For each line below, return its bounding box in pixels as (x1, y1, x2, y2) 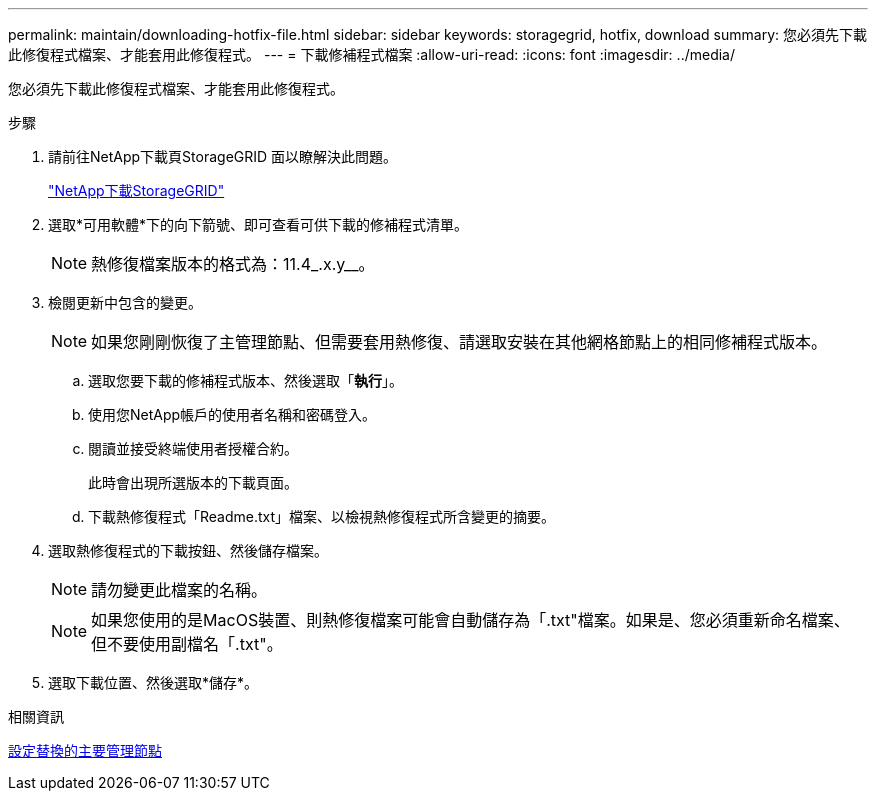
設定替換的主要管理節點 (8, 742, 162, 759)
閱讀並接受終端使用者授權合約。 (88, 440, 298, 457)
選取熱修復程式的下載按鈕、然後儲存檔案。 (48, 542, 328, 559)
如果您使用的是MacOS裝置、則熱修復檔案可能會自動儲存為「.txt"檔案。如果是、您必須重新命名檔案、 (91, 610, 850, 630)
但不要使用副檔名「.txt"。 (91, 634, 283, 654)
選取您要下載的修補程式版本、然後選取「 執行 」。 (88, 372, 403, 389)
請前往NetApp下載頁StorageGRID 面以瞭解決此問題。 (48, 148, 398, 165)
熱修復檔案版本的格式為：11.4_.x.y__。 (91, 254, 375, 274)
